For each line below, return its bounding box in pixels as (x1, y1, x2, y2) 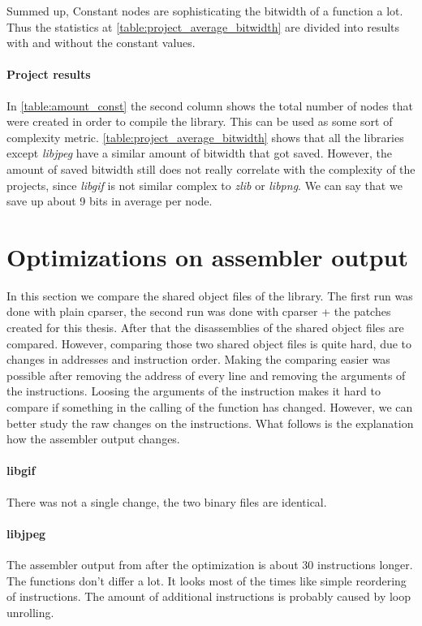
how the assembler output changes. (6, 430, 180, 447)
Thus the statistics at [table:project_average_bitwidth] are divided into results (6, 18, 400, 35)
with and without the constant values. (6, 34, 196, 51)
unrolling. (6, 603, 54, 620)
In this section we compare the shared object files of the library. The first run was (6, 287, 413, 304)
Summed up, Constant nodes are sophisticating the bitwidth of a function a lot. (6, 2, 403, 19)
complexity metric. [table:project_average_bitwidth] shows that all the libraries (6, 128, 404, 145)
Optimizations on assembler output (6, 240, 408, 273)
